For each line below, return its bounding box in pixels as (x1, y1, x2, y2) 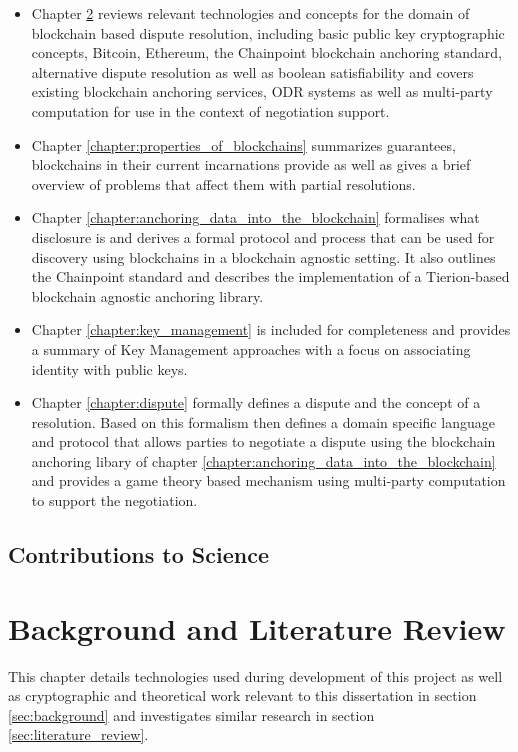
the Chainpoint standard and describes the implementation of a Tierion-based (31, 266, 510, 287)
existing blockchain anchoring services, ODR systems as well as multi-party (31, 81, 493, 102)
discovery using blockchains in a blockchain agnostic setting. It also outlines (31, 246, 496, 267)
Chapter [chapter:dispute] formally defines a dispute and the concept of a (31, 392, 481, 413)
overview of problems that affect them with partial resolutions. (31, 173, 416, 194)
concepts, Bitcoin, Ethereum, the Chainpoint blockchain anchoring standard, (31, 42, 502, 63)
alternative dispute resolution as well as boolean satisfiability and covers (31, 61, 474, 82)
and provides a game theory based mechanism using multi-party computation (31, 470, 506, 491)
